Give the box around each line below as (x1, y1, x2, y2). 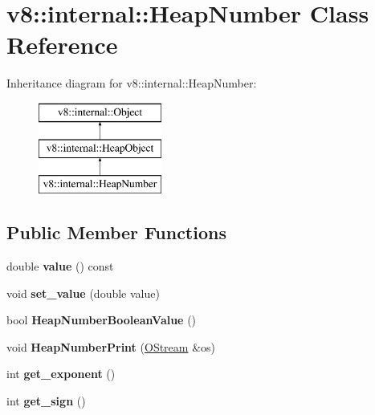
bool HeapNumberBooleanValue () (6, 311, 197, 328)
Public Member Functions (6, 220, 226, 245)
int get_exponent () (6, 365, 116, 382)
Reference (6, 28, 118, 61)
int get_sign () (6, 393, 86, 409)
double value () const (6, 258, 114, 275)
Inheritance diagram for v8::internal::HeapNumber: (6, 75, 257, 92)
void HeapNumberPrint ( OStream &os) (6, 338, 216, 355)
